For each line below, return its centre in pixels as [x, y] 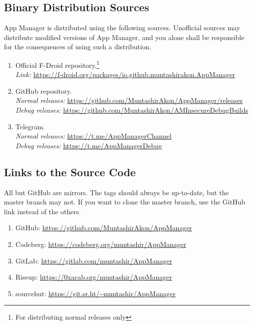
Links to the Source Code [70, 172]
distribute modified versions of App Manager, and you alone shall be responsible [124, 37]
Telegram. [30, 126]
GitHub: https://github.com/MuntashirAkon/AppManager [104, 228]
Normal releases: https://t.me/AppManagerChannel [94, 136]
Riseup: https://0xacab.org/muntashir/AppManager [94, 277]
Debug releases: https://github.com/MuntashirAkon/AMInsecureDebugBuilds [132, 110]
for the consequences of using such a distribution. [78, 47]
